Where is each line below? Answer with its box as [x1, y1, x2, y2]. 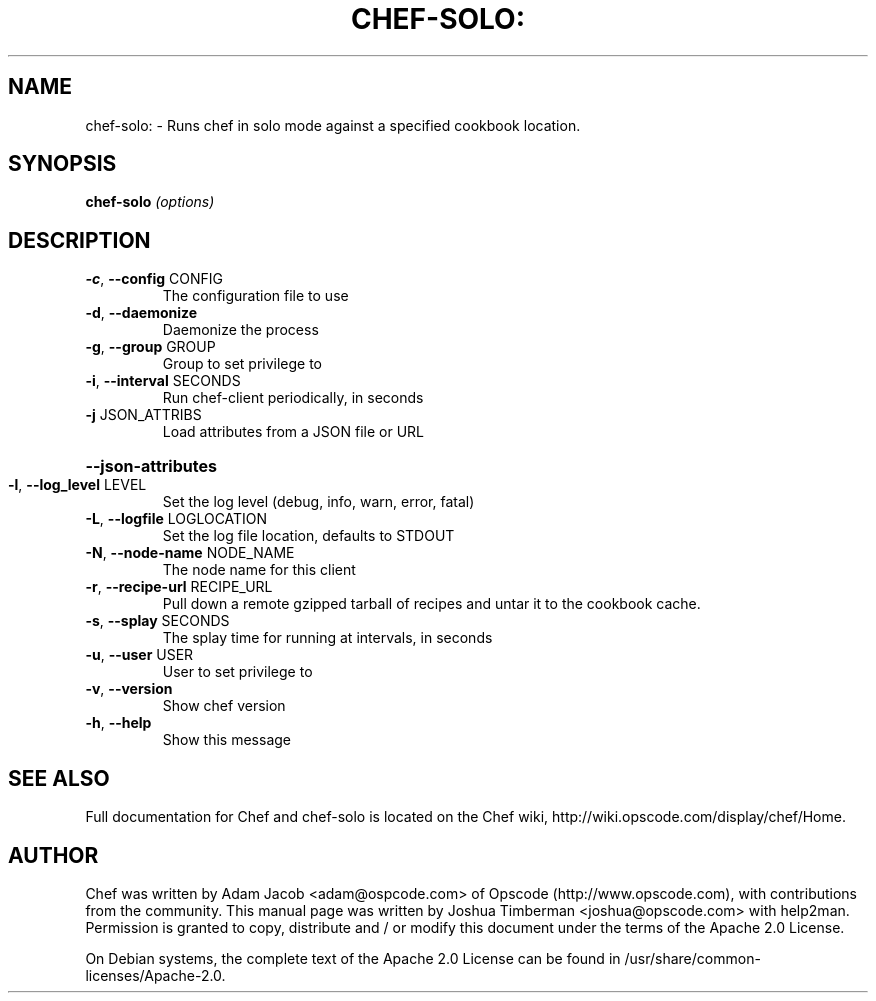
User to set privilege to [162, 663, 313, 681]
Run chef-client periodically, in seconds [162, 389, 424, 407]
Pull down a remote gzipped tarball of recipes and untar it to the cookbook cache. [162, 595, 701, 613]
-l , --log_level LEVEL [8, 476, 147, 494]
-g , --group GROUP [85, 338, 216, 356]
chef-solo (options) [85, 193, 215, 211]
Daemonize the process [162, 321, 319, 339]
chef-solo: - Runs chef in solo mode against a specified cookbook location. [85, 116, 581, 134]
